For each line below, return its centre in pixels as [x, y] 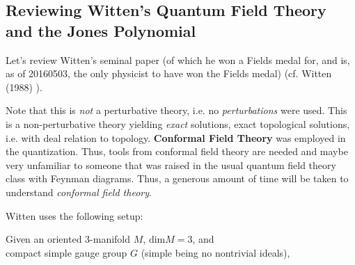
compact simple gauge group [66, 252]
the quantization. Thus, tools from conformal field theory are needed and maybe [177, 151]
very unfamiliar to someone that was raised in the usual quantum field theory [171, 164]
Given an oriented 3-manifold [68, 239]
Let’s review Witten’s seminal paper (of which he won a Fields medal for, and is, [178, 59]
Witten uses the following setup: [74, 215]
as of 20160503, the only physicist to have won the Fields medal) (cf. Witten [169, 73]
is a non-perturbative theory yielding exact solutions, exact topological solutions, [178, 123]
